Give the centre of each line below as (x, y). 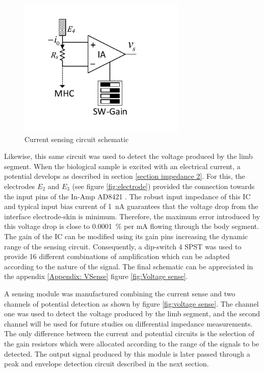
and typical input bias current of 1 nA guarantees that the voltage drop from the (131, 206)
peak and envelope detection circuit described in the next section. (107, 364)
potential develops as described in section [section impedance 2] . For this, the (125, 176)
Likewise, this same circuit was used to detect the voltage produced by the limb (128, 156)
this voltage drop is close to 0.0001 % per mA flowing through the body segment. (132, 226)
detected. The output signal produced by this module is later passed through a (127, 353)
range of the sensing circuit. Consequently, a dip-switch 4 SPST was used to (123, 246)
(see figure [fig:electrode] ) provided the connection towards (163, 186)
